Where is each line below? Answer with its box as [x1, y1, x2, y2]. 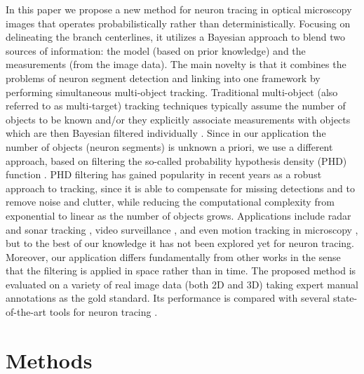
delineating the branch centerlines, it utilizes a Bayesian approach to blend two [6, 29, 345, 44]
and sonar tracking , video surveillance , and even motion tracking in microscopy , [6, 222, 358, 236]
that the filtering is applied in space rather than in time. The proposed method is [6, 263, 356, 278]
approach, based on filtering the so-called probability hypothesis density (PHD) [6, 153, 347, 168]
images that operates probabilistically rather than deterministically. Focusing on [6, 15, 351, 30]
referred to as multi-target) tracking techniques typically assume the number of [6, 98, 346, 113]
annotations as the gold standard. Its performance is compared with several [6, 290, 330, 305]
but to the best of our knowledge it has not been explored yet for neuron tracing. [6, 236, 354, 251]
